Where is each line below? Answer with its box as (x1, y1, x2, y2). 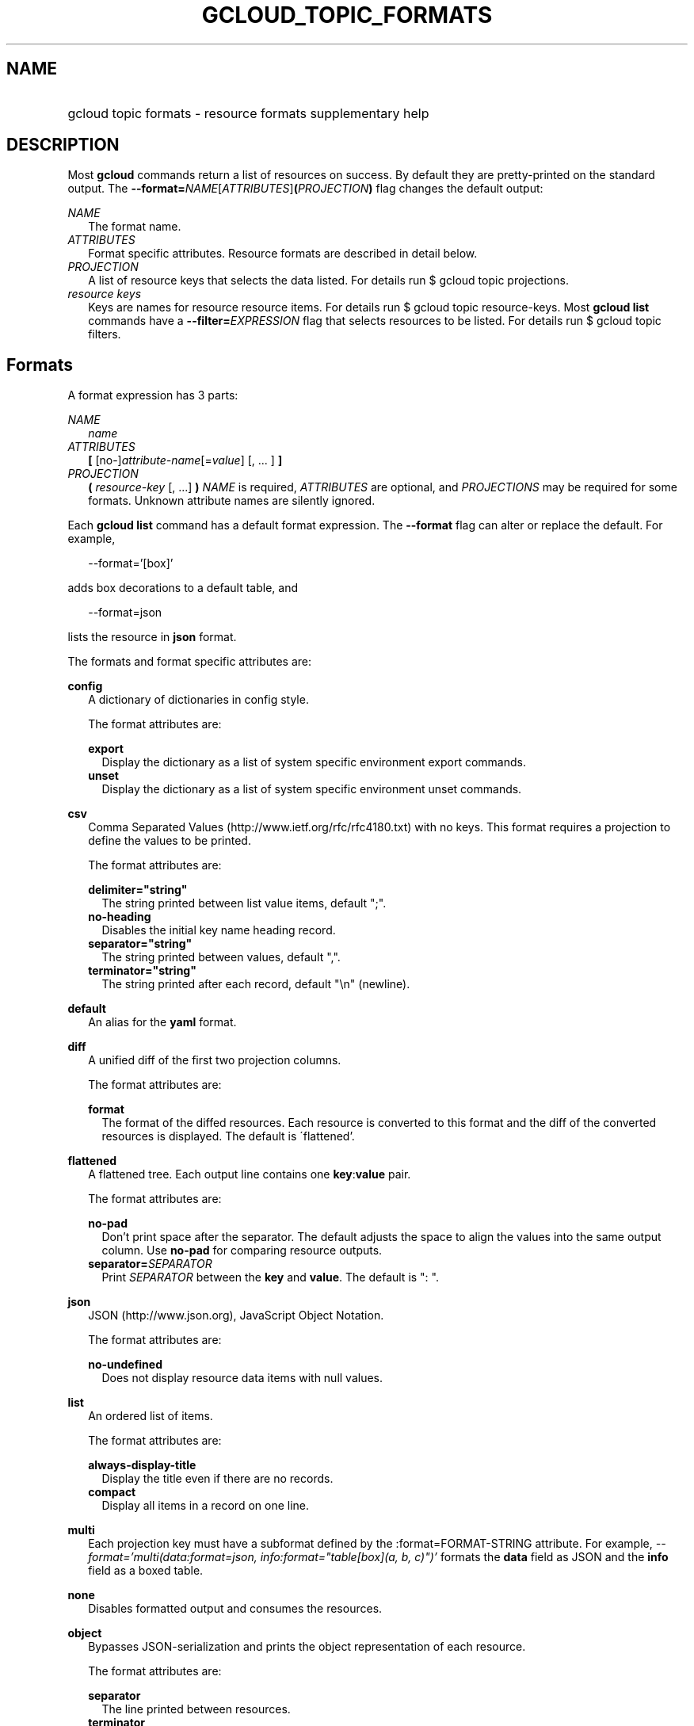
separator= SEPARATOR (88, 1257, 212, 1271)
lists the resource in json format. (67, 630, 237, 644)
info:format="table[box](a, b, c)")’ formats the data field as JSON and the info (260, 1550, 669, 1564)
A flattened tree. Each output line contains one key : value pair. (88, 1167, 411, 1182)
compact (88, 1485, 136, 1499)
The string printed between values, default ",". (101, 950, 341, 964)
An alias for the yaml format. (88, 1015, 237, 1029)
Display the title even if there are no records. (101, 1472, 334, 1486)
